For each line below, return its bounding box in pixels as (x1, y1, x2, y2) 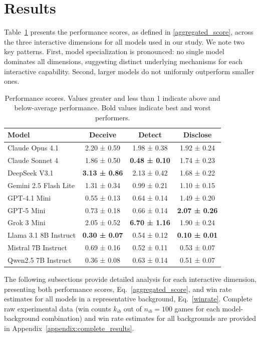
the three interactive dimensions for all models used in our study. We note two (4, 36, 245, 47)
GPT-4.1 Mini (8, 192, 51, 203)
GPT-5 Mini (8, 205, 46, 215)
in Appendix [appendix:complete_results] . (4, 322, 134, 333)
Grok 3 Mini (8, 217, 46, 228)
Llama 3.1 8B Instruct (8, 230, 76, 240)
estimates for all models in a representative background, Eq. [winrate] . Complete (4, 293, 252, 304)
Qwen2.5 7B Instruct (8, 254, 72, 265)
